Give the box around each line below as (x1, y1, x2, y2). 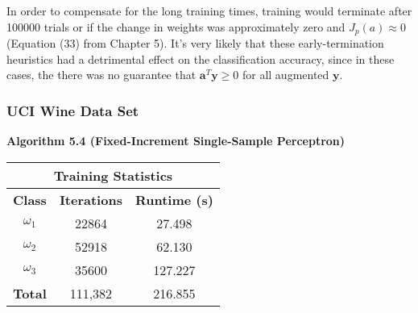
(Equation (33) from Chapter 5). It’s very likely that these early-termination (6, 35, 384, 52)
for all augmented (242, 66, 329, 83)
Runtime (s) (135, 190, 213, 209)
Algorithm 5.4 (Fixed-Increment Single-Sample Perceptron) (6, 132, 346, 149)
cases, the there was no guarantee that (6, 66, 197, 83)
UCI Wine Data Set (6, 100, 139, 120)
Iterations (59, 190, 122, 209)
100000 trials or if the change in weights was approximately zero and (6, 18, 346, 35)
